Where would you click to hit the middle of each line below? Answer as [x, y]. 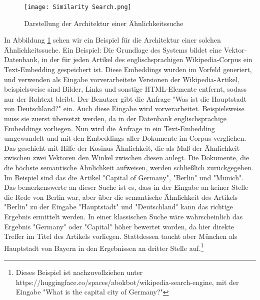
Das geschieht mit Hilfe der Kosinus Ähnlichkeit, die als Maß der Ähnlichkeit [122, 147]
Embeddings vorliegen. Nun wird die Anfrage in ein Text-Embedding [109, 128]
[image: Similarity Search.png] [78, 7]
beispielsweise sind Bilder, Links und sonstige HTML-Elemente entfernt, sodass [125, 89]
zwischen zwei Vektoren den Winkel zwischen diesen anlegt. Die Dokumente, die [127, 158]
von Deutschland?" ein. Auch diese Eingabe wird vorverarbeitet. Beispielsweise [124, 108]
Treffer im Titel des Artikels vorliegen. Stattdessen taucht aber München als [121, 236]
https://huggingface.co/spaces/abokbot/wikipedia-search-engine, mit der [127, 282]
